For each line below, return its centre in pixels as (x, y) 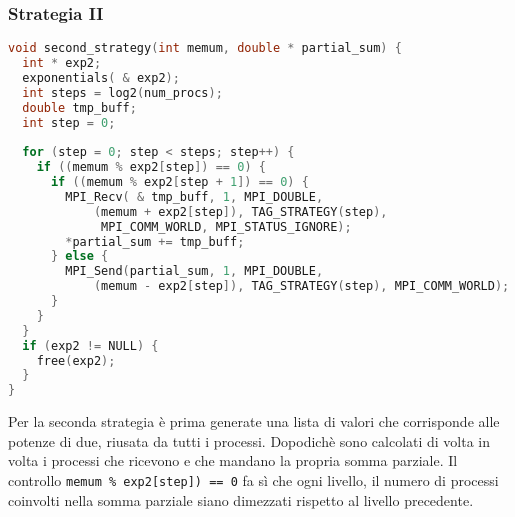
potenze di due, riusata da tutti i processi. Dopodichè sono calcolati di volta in (249, 440)
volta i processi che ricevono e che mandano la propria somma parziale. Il (233, 460)
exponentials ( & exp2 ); (101, 77)
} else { (79, 256)
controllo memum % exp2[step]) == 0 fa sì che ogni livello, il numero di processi (253, 480)
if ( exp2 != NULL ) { (90, 345)
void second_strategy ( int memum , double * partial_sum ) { (205, 48)
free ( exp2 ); (76, 360)
